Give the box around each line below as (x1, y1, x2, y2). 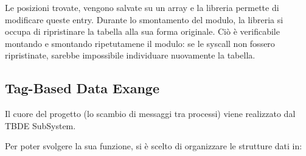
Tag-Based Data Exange (5, 79, 159, 97)
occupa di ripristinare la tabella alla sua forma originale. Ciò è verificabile (5, 25, 280, 38)
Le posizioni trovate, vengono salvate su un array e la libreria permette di (5, 1, 279, 13)
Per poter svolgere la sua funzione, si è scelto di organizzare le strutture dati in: (5, 140, 302, 152)
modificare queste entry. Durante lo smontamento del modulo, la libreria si (5, 13, 283, 26)
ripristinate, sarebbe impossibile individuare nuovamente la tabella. (5, 49, 256, 62)
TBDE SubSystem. (5, 119, 76, 132)
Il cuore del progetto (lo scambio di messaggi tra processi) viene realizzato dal (5, 107, 296, 120)
